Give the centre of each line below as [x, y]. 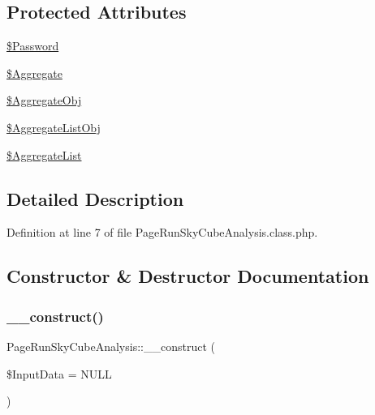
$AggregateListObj [54, 127]
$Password [33, 46]
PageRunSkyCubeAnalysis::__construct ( [111, 346]
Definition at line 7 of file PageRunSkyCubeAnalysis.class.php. [162, 232]
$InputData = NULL [59, 373]
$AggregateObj [44, 100]
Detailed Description [95, 198]
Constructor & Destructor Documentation [188, 276]
